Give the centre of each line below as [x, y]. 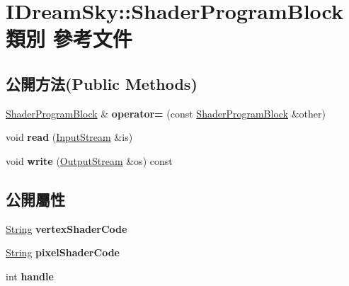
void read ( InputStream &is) [69, 137]
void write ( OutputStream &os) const [89, 160]
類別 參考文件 [69, 39]
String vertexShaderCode [67, 228]
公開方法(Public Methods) [102, 83]
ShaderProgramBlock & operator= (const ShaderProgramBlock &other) [166, 113]
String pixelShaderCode [63, 252]
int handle [30, 276]
